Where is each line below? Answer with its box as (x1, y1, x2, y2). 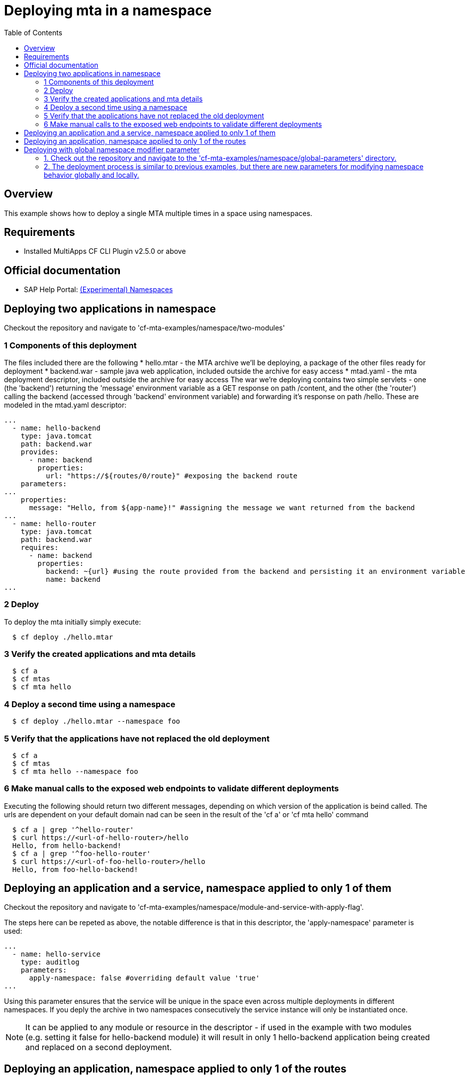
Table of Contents (4, 28, 63, 37)
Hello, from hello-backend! (12, 841, 122, 850)
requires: (20, 543, 59, 551)
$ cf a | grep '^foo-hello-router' (12, 849, 151, 858)
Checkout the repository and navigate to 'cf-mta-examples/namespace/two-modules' (4, 324, 285, 332)
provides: (20, 447, 59, 456)
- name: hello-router (12, 519, 96, 528)
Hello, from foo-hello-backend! (12, 865, 138, 873)
